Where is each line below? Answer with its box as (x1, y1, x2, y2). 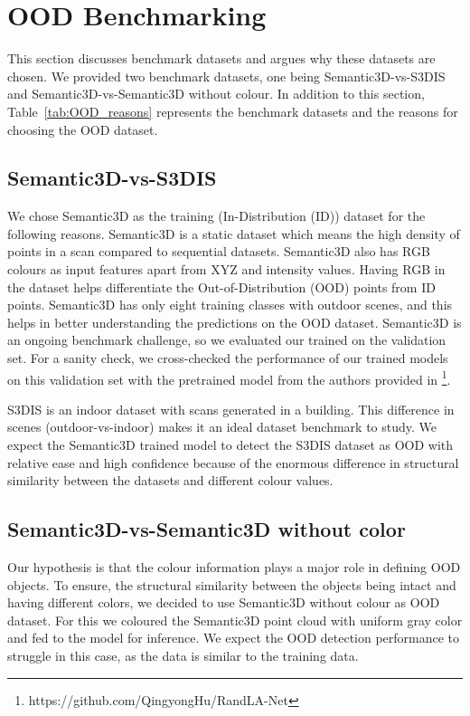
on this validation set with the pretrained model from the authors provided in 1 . (7, 367, 451, 388)
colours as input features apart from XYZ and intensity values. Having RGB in (7, 260, 446, 279)
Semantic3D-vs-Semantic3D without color (7, 515, 406, 543)
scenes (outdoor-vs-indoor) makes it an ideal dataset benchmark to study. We (7, 417, 437, 436)
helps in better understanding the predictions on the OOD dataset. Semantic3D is (7, 312, 462, 331)
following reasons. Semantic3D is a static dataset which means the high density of (7, 224, 460, 243)
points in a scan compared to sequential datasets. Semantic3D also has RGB (7, 242, 430, 261)
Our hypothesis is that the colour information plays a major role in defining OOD (7, 558, 461, 577)
